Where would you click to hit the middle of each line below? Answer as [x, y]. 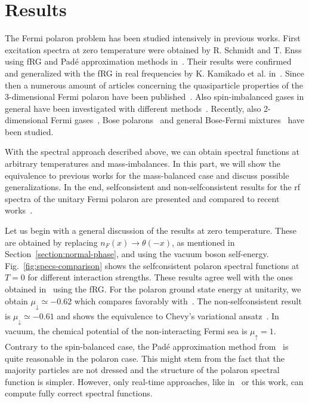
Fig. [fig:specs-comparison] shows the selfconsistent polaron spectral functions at [152, 265]
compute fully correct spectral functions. [79, 393]
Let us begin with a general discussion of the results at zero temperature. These [151, 230]
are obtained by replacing [51, 242]
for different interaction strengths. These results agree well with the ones [160, 277]
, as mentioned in [203, 242]
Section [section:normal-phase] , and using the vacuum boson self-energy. [137, 254]
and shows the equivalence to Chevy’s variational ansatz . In [168, 315]
